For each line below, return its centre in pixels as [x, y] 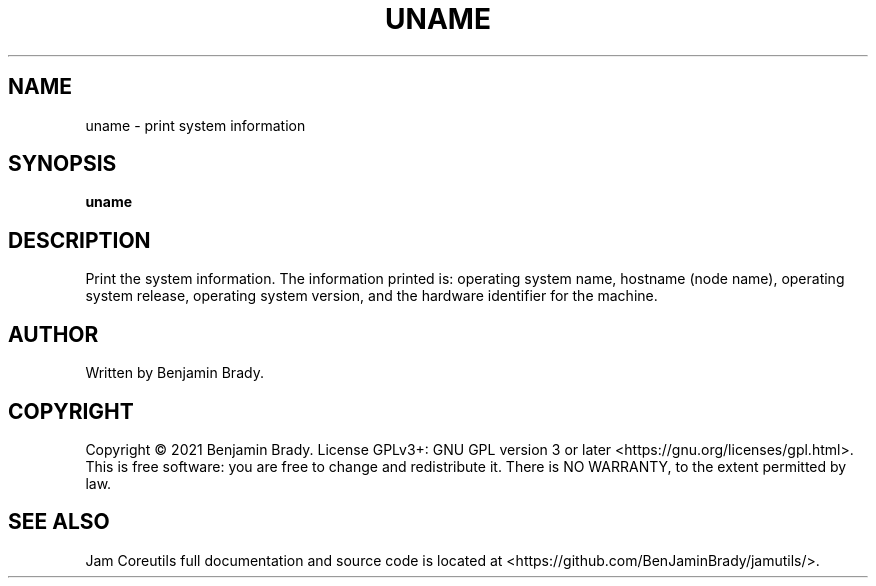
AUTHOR [53, 334]
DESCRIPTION [79, 240]
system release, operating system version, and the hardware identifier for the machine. [371, 296]
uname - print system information [195, 125]
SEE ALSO [59, 522]
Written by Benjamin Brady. [174, 373]
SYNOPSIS [62, 164]
